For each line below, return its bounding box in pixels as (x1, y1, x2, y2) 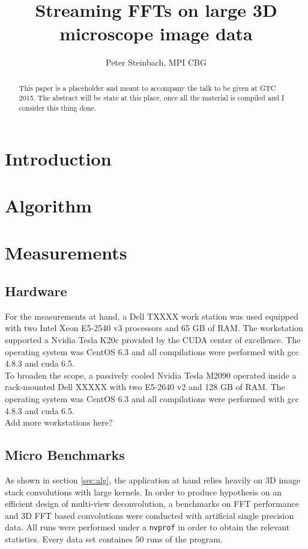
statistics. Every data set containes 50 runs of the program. (5, 532, 223, 545)
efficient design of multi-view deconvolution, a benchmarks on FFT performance (5, 497, 299, 510)
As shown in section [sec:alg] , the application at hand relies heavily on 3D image (5, 473, 301, 486)
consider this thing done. (19, 103, 97, 113)
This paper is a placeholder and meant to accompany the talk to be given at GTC (19, 82, 276, 93)
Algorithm (5, 193, 92, 218)
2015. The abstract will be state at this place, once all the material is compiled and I (19, 93, 285, 103)
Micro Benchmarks (5, 445, 125, 464)
